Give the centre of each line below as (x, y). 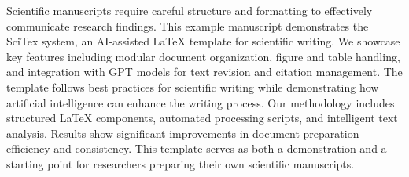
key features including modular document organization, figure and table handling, (203, 56)
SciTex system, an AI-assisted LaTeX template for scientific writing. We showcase (203, 41)
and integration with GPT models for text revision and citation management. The (204, 72)
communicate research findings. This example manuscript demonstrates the (188, 25)
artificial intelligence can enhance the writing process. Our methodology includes (201, 102)
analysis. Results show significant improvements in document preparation (183, 133)
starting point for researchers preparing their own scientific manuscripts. (181, 163)
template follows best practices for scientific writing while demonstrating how (193, 87)
